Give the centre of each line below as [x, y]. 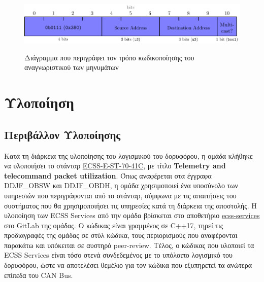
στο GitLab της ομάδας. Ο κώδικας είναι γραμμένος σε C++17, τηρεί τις [114, 225]
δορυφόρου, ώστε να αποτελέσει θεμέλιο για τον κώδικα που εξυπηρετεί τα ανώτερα [128, 265]
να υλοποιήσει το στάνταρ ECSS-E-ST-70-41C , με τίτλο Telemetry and [115, 166]
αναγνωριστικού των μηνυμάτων [72, 67]
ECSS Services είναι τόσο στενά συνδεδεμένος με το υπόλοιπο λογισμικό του [119, 255]
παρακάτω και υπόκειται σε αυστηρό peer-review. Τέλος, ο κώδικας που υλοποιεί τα [129, 245]
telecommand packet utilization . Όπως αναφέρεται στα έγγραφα [108, 175]
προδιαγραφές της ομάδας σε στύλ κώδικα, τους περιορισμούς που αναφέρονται [121, 235]
